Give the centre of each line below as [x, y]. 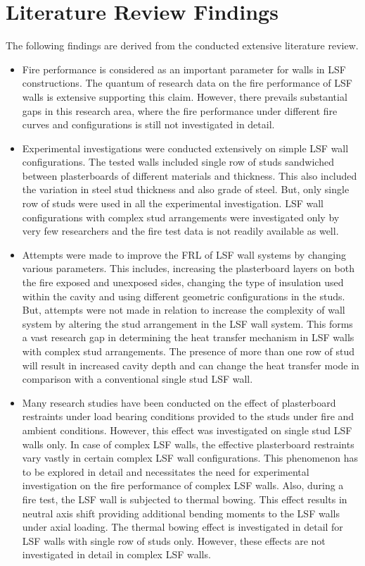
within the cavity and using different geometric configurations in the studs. [184, 296]
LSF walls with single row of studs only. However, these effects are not [174, 540]
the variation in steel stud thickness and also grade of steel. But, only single [186, 189]
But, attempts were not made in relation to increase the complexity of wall [184, 310]
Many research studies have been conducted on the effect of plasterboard [179, 402]
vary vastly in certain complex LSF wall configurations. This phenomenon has [190, 458]
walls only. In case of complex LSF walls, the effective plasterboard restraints [188, 444]
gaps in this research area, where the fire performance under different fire [180, 110]
